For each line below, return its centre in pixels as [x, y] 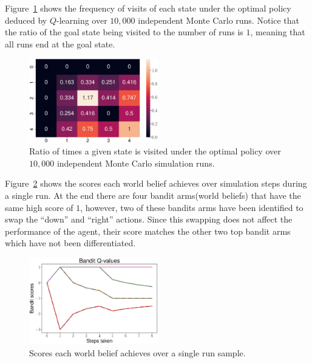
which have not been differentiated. [70, 243]
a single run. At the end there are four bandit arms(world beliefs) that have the [153, 195]
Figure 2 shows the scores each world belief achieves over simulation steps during [156, 183]
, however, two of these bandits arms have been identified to [192, 207]
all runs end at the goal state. [60, 43]
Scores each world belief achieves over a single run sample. [137, 352]
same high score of [39, 207]
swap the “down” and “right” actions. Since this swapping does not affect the [149, 219]
